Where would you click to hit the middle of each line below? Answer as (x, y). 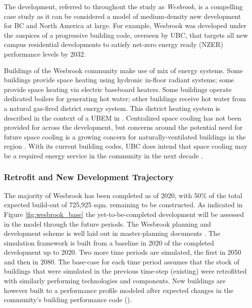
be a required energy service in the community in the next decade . (103, 155)
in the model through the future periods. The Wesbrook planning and (108, 223)
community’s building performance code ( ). (68, 300)
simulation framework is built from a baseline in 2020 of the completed (109, 242)
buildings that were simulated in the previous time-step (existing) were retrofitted (126, 271)
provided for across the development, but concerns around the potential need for (123, 127)
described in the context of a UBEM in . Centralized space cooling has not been (123, 117)
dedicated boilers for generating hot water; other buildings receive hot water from (125, 99)
